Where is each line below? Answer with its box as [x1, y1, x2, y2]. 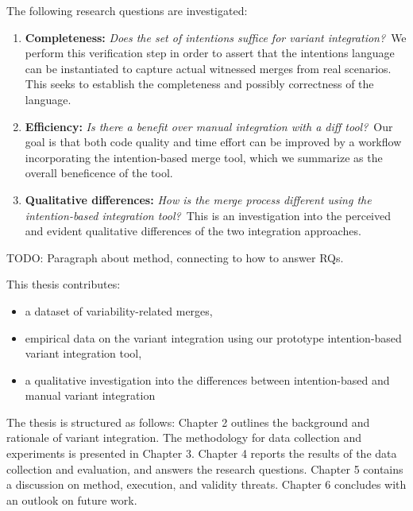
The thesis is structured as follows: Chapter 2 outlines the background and [6, 413, 370, 430]
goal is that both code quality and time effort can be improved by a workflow [25, 134, 402, 150]
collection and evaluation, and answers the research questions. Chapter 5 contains [6, 460, 403, 477]
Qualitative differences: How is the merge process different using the [25, 191, 372, 207]
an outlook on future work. [6, 491, 137, 508]
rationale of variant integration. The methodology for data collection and [6, 429, 362, 446]
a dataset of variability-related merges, [25, 302, 213, 319]
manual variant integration [25, 387, 156, 404]
